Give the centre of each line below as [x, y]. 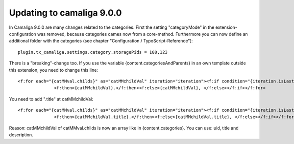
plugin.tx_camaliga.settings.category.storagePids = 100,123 [93, 52]
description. [21, 135]
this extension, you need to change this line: [53, 70]
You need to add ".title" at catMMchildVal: [51, 99]
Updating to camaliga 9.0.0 [65, 13]
